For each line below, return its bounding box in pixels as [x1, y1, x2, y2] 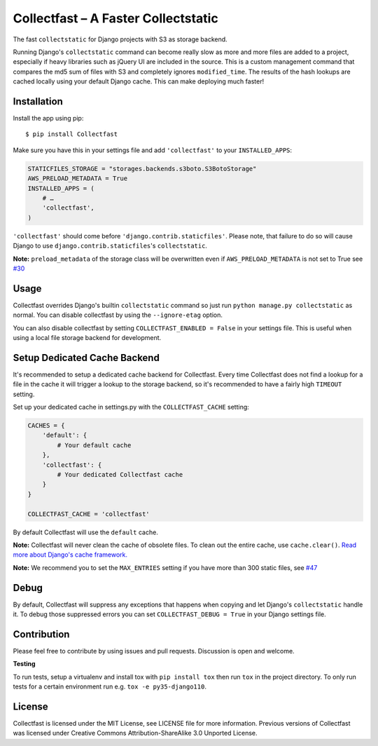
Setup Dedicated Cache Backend [13, 351, 160, 364]
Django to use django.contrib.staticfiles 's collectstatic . [13, 242, 208, 250]
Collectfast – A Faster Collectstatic [13, 11, 218, 26]
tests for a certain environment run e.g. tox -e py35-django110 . [13, 682, 206, 691]
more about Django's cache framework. [13, 550, 128, 559]
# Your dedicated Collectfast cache [57, 470, 183, 478]
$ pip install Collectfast [25, 130, 118, 138]
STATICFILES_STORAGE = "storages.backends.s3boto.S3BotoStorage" [27, 165, 257, 172]
